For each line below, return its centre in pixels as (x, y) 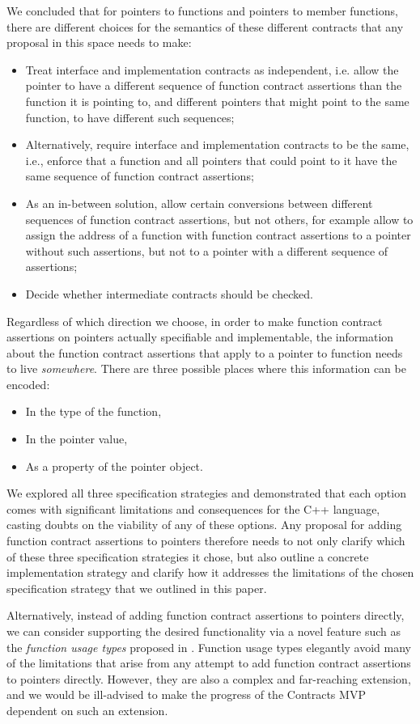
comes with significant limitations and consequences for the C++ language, (193, 508)
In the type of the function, (93, 411)
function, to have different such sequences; (130, 117)
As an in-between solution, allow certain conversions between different (199, 203)
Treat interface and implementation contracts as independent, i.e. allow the (212, 69)
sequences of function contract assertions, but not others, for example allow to (219, 219)
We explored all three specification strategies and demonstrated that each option (206, 493)
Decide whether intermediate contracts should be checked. (169, 293)
